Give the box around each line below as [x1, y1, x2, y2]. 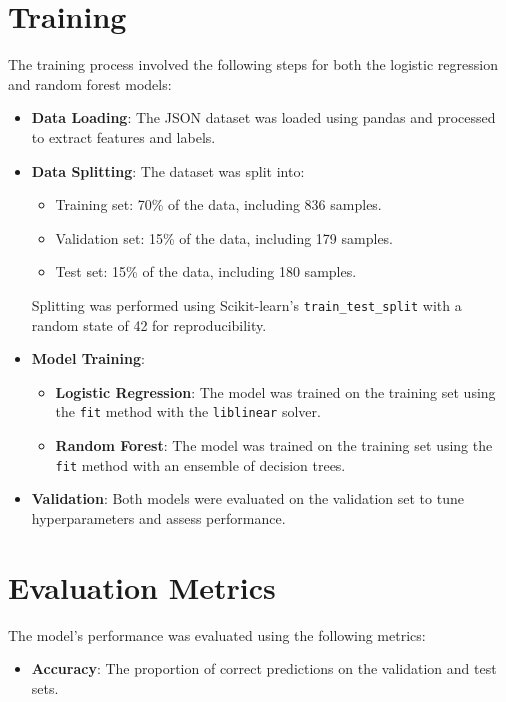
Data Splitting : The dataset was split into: [31, 160, 305, 181]
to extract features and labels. [31, 126, 216, 147]
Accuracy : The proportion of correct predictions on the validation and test [31, 658, 497, 679]
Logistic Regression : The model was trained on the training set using [55, 381, 496, 402]
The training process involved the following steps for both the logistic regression [8, 54, 498, 75]
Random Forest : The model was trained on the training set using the [55, 434, 493, 455]
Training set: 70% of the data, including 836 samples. [55, 194, 382, 215]
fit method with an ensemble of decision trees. [55, 454, 346, 475]
